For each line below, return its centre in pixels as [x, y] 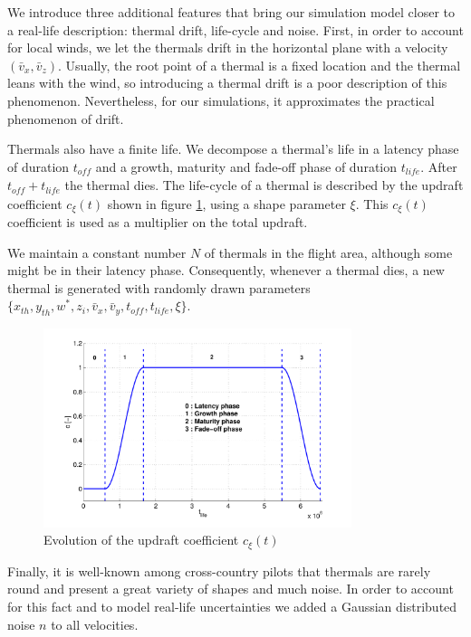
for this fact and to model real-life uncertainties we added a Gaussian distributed [232, 607]
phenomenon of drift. [66, 118]
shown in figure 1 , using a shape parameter [226, 203]
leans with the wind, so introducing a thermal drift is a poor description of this [227, 83]
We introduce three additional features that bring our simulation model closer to [231, 12]
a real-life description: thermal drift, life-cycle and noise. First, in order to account [235, 29]
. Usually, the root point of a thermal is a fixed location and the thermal [260, 65]
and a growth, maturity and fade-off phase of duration [246, 166]
